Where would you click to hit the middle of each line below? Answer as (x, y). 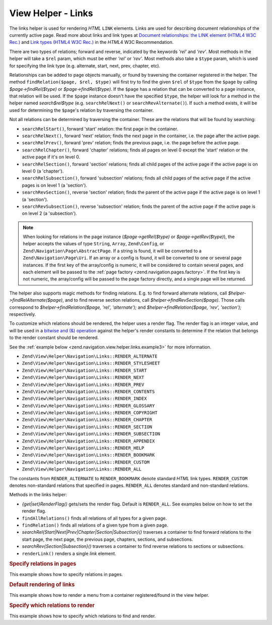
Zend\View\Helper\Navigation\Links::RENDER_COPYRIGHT (90, 413)
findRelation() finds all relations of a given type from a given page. (95, 525)
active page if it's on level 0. (51, 157)
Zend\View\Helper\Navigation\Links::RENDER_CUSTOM (86, 462)
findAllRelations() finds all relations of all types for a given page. (94, 518)
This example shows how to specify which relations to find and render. (83, 616)
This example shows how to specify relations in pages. (66, 574)
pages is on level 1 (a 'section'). (55, 185)
